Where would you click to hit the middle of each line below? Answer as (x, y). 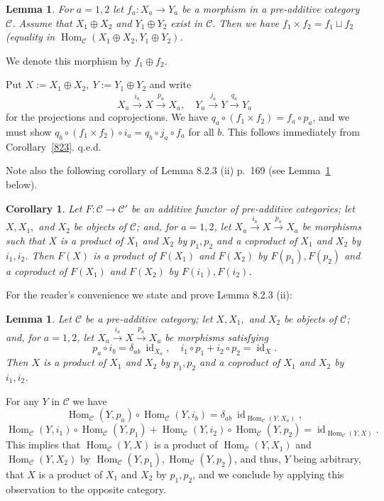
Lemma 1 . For (39, 9)
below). (22, 184)
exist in (187, 22)
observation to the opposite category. (86, 489)
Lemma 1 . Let (39, 318)
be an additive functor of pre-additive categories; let (243, 208)
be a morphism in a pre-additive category (271, 9)
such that (26, 240)
